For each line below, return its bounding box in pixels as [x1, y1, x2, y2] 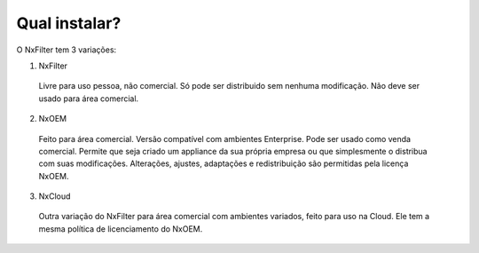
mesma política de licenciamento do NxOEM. [38, 223, 203, 234]
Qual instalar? [16, 13, 122, 33]
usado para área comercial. [38, 93, 139, 104]
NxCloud [38, 191, 71, 202]
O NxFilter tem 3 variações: [16, 44, 117, 55]
